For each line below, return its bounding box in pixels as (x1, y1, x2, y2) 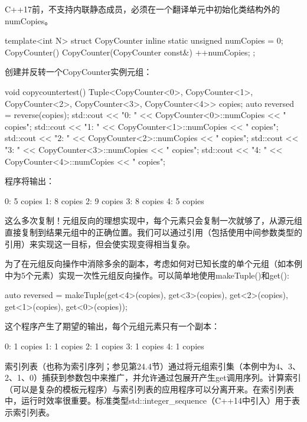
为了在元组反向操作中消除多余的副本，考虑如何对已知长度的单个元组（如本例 (5, 257, 302, 270)
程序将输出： (5, 175, 54, 187)
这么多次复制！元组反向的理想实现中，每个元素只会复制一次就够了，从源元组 (5, 214, 302, 227)
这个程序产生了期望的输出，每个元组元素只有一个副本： (5, 320, 220, 332)
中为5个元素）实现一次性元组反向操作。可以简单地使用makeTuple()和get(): (5, 269, 289, 281)
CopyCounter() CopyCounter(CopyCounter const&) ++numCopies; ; (5, 45, 256, 58)
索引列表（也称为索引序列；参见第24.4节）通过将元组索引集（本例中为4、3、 (5, 359, 301, 372)
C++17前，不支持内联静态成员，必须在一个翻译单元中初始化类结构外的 (5, 3, 280, 15)
